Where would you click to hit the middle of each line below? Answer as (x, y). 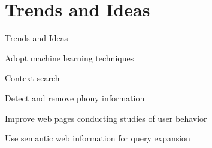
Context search (32, 78)
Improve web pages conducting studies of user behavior (106, 118)
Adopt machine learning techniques (69, 58)
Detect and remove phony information (75, 98)
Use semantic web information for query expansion (98, 138)
